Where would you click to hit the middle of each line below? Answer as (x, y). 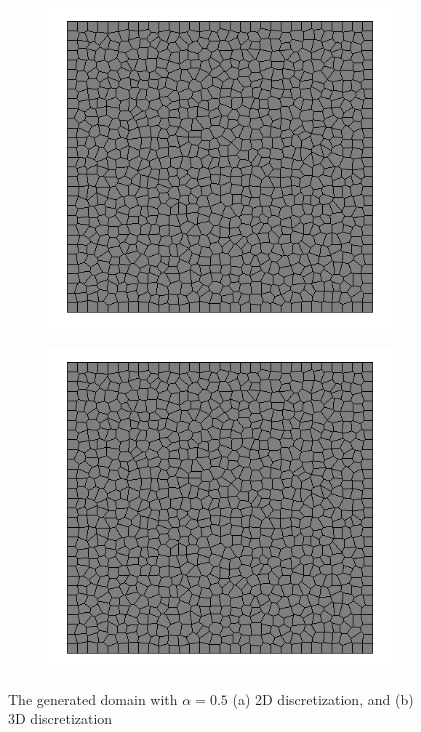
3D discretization (60, 718)
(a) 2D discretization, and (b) (323, 698)
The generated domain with (93, 698)
